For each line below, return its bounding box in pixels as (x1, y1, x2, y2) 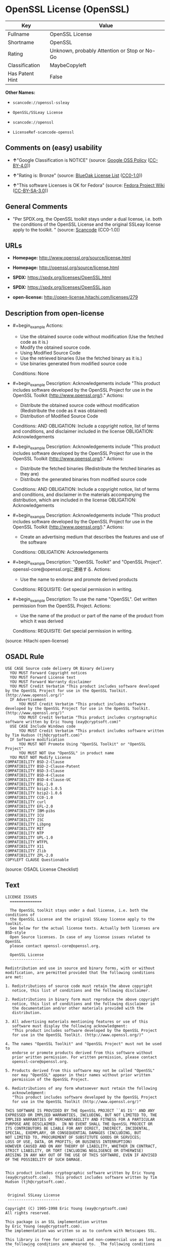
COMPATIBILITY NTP (5, 830, 44, 836)
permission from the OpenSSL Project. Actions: (12, 603, 111, 609)
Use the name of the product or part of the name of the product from (20, 612, 164, 618)
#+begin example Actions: (12, 322, 63, 330)
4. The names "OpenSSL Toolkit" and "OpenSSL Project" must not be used (5, 1041, 162, 1046)
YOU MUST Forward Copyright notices (10, 670, 87, 675)
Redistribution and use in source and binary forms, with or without (5, 965, 155, 971)
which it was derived (20, 618, 64, 624)
